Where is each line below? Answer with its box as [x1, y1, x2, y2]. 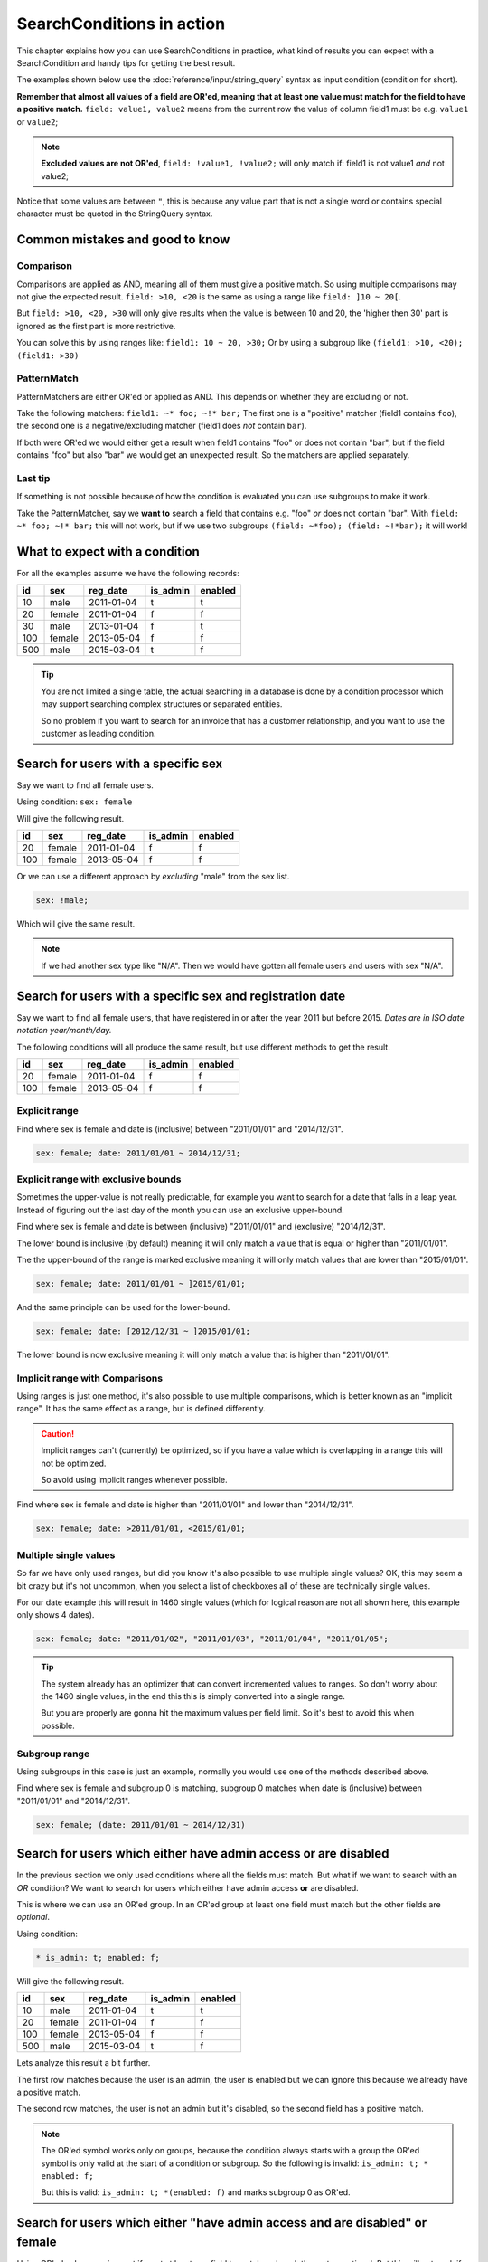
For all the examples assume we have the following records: [16, 568, 239, 579]
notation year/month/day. [16, 1025, 112, 1036]
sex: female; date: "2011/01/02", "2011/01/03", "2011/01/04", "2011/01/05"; [35, 1634, 389, 1644]
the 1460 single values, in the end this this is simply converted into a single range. [41, 1691, 345, 1702]
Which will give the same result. [16, 918, 136, 929]
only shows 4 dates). [16, 1610, 95, 1620]
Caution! [41, 1428, 75, 1439]
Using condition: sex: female [16, 796, 133, 807]
